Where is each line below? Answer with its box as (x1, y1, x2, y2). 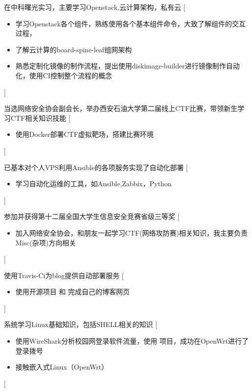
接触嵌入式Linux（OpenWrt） (15, 362, 109, 372)
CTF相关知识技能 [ (10, 112, 70, 123)
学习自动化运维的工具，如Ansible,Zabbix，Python (15, 178, 172, 189)
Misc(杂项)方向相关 (15, 237, 76, 247)
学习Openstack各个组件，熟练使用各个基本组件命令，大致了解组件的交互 (15, 18, 246, 28)
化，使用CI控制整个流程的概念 (15, 70, 112, 80)
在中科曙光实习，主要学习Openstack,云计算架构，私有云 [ (4, 2, 185, 12)
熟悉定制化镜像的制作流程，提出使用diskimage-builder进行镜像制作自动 (15, 61, 240, 71)
